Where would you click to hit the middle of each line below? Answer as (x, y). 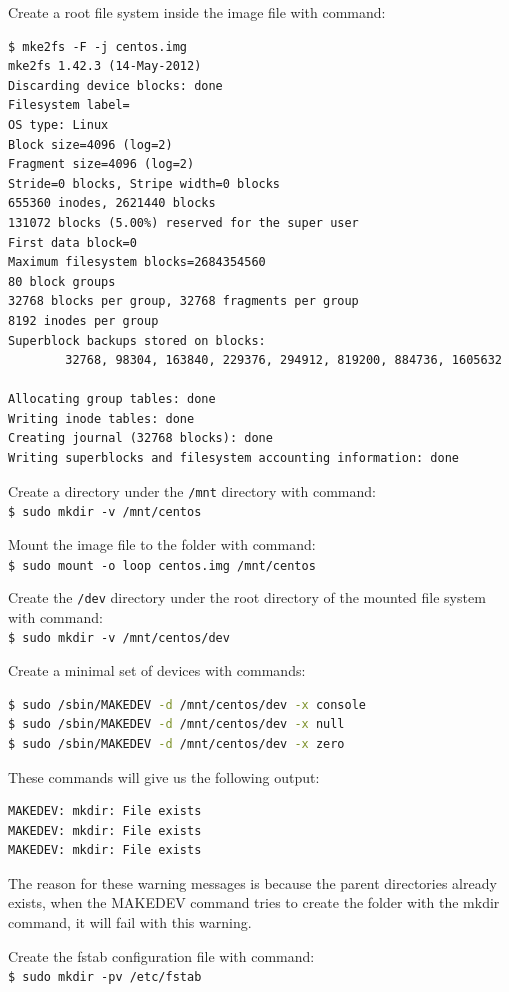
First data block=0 (72, 242)
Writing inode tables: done (101, 418)
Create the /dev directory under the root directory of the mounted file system (247, 597)
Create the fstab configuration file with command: (161, 955)
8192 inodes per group (83, 320)
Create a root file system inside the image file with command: (197, 12)
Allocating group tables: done (112, 399)
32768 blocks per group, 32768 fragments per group (183, 301)
